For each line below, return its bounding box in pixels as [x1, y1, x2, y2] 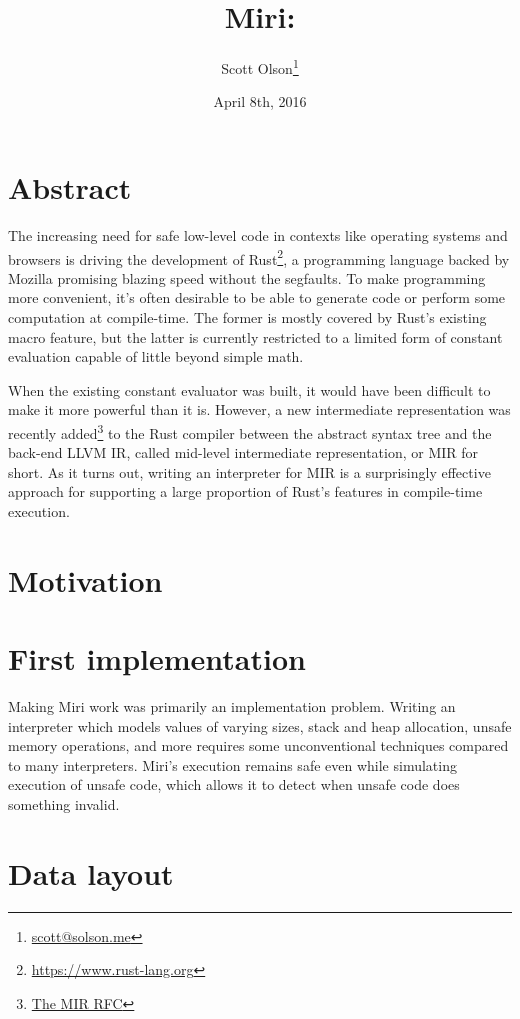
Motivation [8, 559, 163, 600]
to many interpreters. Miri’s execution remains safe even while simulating [8, 754, 457, 775]
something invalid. [8, 794, 120, 814]
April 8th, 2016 [213, 91, 307, 112]
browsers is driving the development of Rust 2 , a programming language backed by [8, 245, 510, 269]
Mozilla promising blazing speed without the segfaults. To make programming [8, 267, 486, 288]
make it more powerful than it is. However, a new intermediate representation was [8, 399, 511, 420]
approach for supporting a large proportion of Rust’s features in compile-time [8, 481, 483, 502]
